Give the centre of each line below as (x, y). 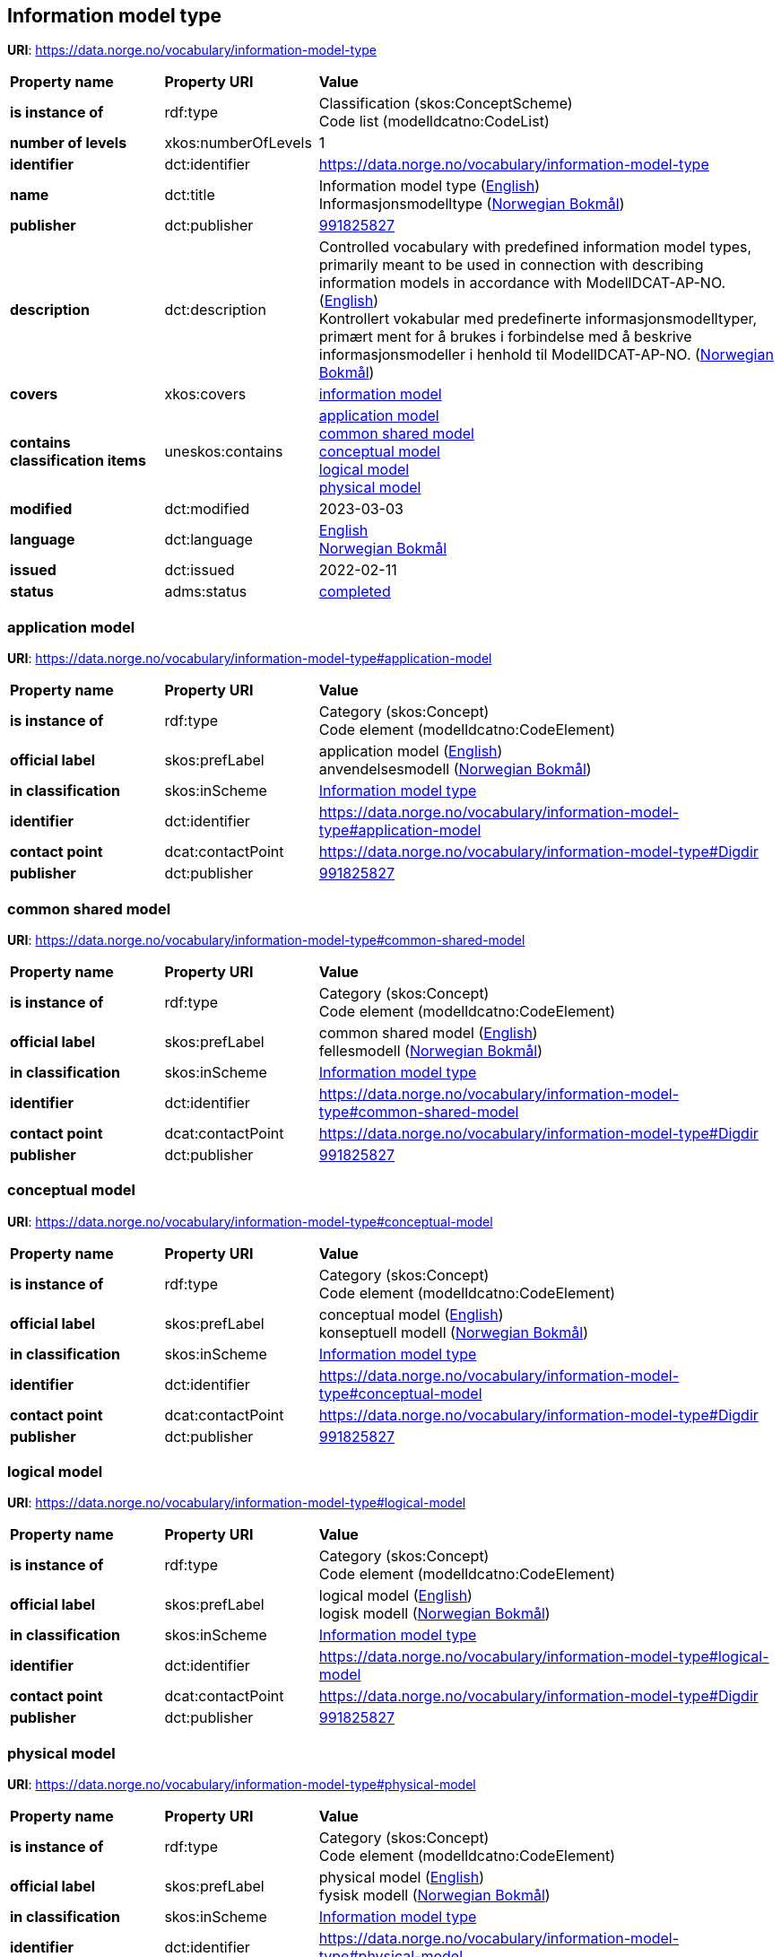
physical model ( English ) (402, 1878)
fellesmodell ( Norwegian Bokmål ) (431, 1050)
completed (355, 592)
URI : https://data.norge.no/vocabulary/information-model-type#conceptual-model (250, 1221)
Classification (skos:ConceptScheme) (446, 104)
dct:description (215, 310)
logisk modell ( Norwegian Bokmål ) (434, 1614)
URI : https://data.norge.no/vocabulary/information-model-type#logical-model (237, 1503)
